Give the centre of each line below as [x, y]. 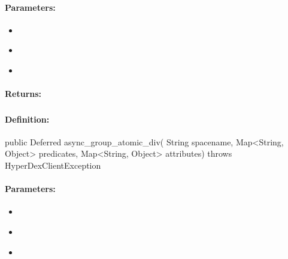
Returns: [23, 94]
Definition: [27, 119]
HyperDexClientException [53, 165]
